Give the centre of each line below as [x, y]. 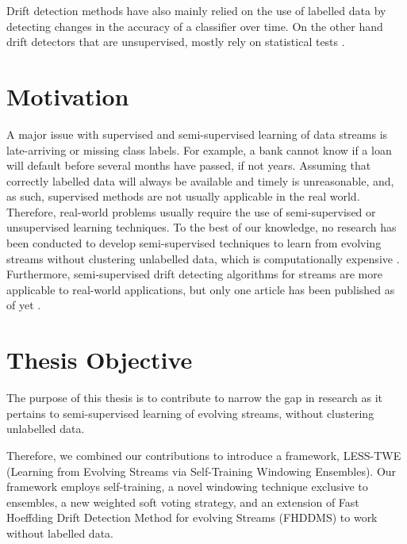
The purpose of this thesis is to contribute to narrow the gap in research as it [195, 398]
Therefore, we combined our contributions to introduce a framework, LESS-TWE [204, 455]
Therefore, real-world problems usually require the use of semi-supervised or [191, 211]
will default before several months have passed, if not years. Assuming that [189, 165]
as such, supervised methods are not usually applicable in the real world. [183, 196]
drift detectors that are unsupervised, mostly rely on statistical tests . [176, 42]
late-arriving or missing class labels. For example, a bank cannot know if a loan [199, 149]
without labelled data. [60, 533]
